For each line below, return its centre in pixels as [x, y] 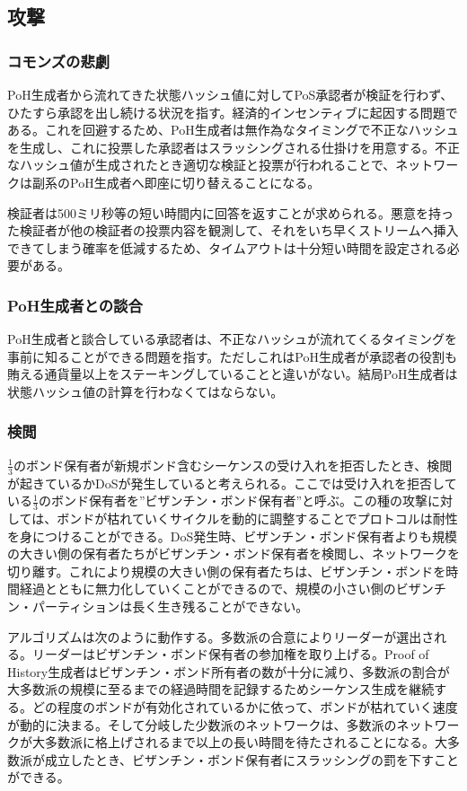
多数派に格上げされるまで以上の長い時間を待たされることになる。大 [246, 742]
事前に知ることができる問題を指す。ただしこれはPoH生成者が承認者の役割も [232, 356]
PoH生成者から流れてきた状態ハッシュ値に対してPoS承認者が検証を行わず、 [230, 94]
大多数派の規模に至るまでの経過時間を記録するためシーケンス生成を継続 [221, 689]
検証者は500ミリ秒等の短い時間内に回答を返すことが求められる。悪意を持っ [230, 212]
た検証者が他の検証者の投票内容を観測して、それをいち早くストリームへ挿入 [233, 230]
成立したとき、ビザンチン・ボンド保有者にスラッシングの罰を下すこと [252, 759]
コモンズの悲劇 [59, 61]
